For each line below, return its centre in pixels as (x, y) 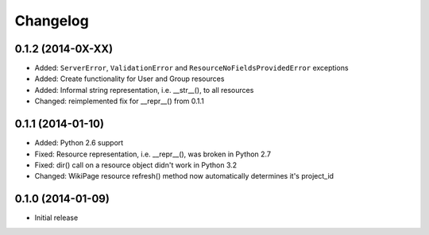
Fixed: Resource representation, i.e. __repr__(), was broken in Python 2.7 (153, 154)
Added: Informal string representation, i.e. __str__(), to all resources (144, 90)
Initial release (56, 218)
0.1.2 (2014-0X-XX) (64, 49)
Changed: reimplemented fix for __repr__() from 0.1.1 (119, 101)
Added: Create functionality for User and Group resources (129, 79)
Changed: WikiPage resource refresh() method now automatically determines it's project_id (184, 176)
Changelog (52, 21)
